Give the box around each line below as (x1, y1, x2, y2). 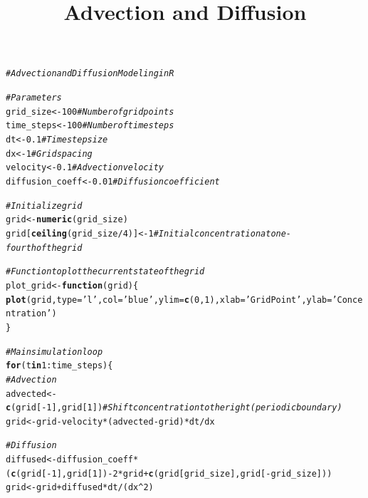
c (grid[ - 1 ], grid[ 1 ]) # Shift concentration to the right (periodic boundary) (6, 403, 342, 413)
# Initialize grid (6, 200, 83, 211)
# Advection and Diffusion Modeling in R (6, 68, 174, 79)
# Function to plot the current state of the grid (6, 266, 205, 277)
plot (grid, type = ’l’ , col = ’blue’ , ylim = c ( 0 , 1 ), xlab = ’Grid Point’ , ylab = (6, 294, 332, 305)
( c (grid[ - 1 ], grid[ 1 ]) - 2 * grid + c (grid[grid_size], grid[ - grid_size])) (6, 468, 332, 479)
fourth (6, 242, 36, 253)
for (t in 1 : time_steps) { (6, 360, 113, 371)
